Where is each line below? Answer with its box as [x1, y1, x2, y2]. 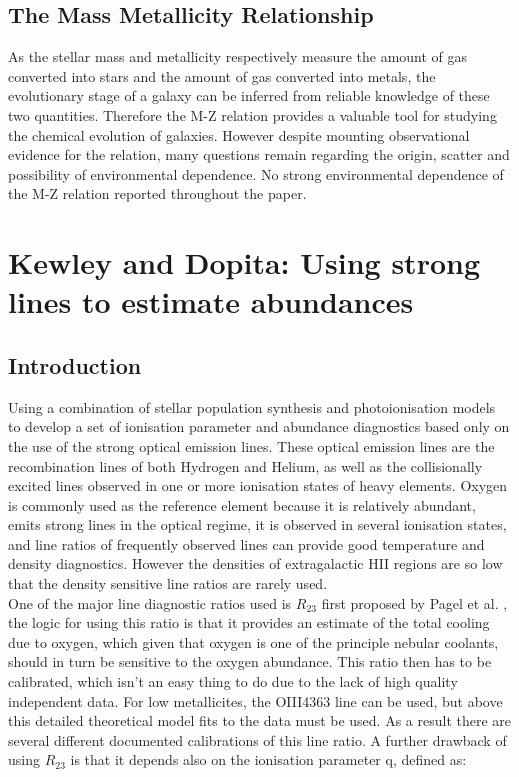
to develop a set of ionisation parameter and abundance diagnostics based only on [8, 416, 510, 437]
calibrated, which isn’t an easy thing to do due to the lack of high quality [8, 671, 458, 692]
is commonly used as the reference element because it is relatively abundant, [8, 494, 476, 515]
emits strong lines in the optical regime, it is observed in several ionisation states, [8, 514, 507, 535]
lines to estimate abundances [8, 281, 414, 322]
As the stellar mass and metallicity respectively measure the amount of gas [8, 46, 468, 67]
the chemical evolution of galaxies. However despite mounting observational [8, 124, 470, 145]
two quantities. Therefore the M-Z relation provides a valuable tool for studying [8, 104, 497, 125]
